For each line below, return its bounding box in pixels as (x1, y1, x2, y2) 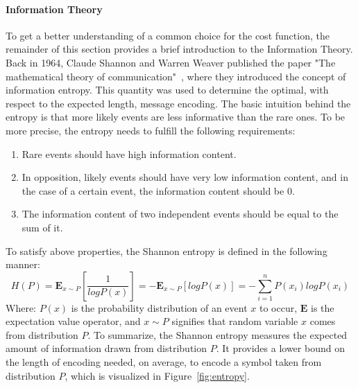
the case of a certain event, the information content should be (22, 183, 284, 197)
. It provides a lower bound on (216, 341, 345, 355)
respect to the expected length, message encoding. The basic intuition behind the (6, 96, 351, 110)
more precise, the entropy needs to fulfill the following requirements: (6, 123, 296, 137)
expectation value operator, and (6, 314, 141, 328)
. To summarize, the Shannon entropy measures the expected (87, 327, 348, 342)
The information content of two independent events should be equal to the (22, 206, 339, 221)
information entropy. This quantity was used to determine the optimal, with (6, 82, 329, 97)
